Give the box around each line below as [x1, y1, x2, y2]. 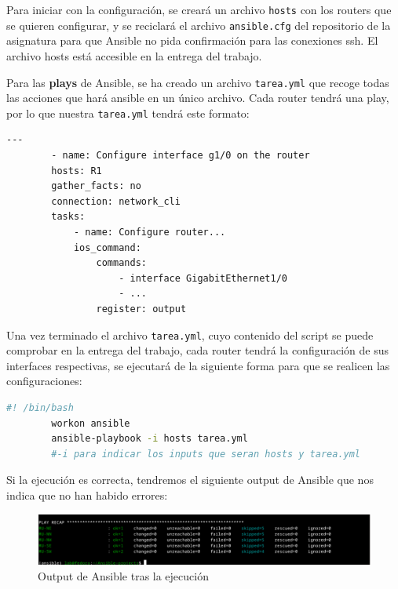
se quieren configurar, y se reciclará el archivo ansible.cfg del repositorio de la [6, 16, 391, 33]
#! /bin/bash [6, 402, 74, 413]
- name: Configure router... [73, 226, 226, 238]
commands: [96, 257, 147, 269]
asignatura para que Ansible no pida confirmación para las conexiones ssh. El [6, 32, 378, 49]
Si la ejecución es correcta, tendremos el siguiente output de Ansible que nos [6, 471, 374, 488]
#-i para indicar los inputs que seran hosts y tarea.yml [51, 448, 361, 460]
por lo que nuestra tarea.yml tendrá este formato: [6, 104, 250, 121]
